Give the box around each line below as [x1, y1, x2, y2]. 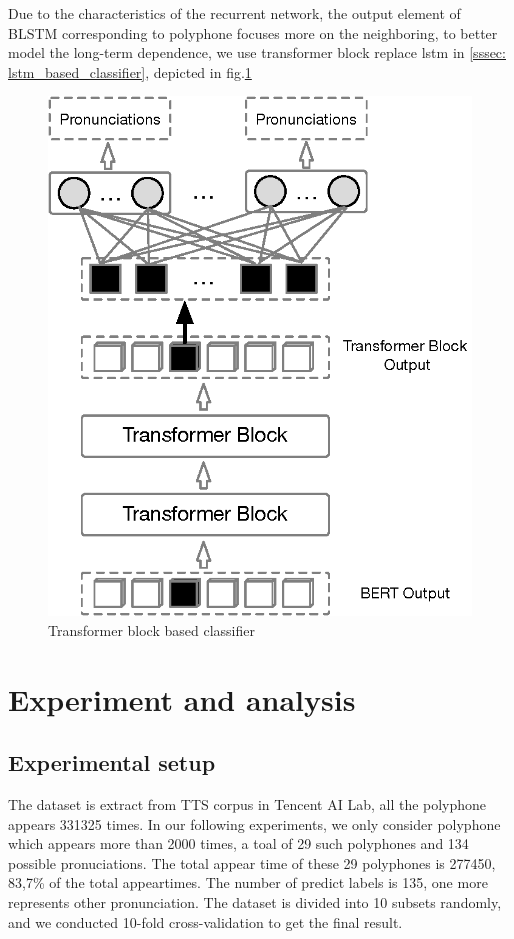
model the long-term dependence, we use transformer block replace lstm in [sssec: [8, 42, 506, 63]
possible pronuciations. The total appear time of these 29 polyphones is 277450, [8, 852, 496, 873]
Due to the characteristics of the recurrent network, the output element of [8, 3, 461, 23]
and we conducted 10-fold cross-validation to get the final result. [8, 911, 403, 932]
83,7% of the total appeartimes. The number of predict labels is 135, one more [8, 872, 488, 893]
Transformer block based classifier [48, 619, 255, 640]
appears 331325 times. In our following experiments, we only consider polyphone [8, 813, 501, 834]
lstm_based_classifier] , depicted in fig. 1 [8, 61, 252, 82]
